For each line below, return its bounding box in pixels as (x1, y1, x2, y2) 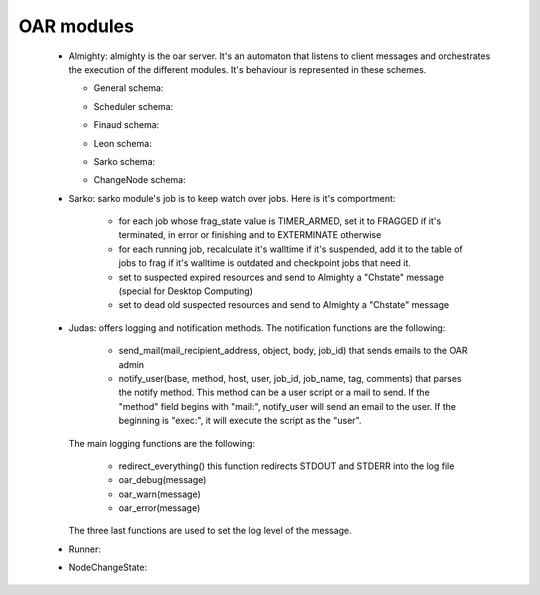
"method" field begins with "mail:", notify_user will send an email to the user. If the (118, 400, 457, 412)
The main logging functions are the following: (68, 437, 255, 449)
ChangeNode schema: (93, 174, 186, 186)
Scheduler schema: (93, 100, 174, 112)
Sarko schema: (93, 155, 156, 167)
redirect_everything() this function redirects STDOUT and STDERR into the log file (118, 460, 455, 472)
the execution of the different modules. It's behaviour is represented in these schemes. (68, 63, 427, 75)
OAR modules (18, 15, 135, 37)
